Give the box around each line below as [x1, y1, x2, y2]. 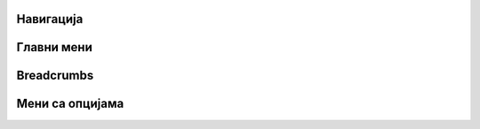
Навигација [16, 11, 84, 27]
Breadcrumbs [16, 68, 94, 83]
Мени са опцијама [16, 96, 124, 111]
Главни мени [16, 40, 92, 55]
